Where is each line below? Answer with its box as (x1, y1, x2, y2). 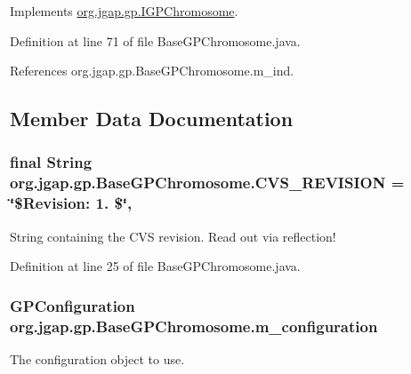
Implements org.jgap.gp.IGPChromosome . (10, 2, 238, 20)
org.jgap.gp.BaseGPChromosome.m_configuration (10, 314, 378, 337)
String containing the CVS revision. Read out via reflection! (10, 227, 336, 245)
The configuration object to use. (10, 349, 185, 368)
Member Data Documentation (10, 105, 294, 132)
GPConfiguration (10, 294, 135, 316)
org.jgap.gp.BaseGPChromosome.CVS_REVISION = (10, 171, 405, 194)
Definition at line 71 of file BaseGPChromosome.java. (10, 31, 301, 50)
